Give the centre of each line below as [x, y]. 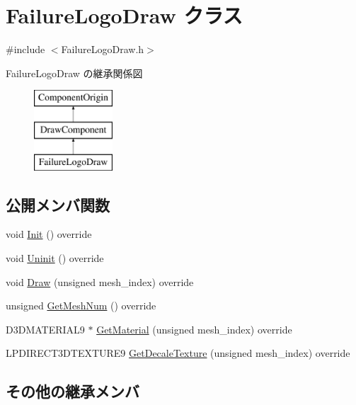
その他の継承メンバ [73, 391]
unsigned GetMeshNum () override [81, 306]
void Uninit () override [55, 258]
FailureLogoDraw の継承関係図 [74, 73]
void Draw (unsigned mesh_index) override [100, 281]
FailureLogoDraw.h [103, 49]
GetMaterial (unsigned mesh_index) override [194, 329]
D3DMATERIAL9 [45, 329]
